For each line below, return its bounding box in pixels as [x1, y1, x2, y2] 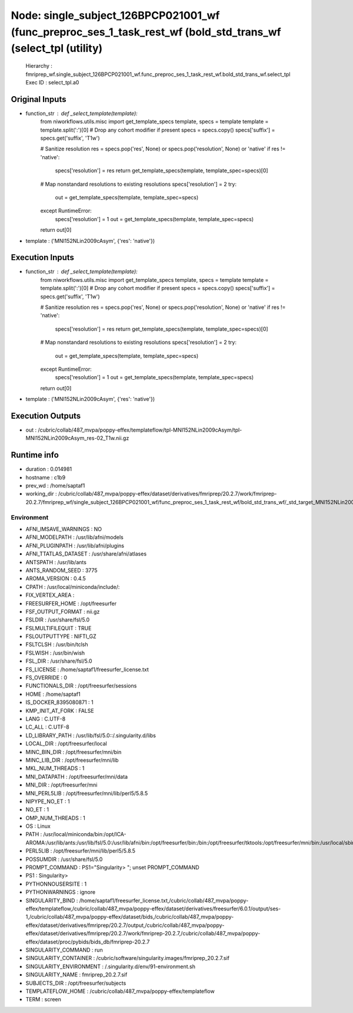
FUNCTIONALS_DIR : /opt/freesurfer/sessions [25, 682, 137, 689]
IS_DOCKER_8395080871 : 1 [25, 699, 94, 706]
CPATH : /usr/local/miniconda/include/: [25, 583, 120, 590]
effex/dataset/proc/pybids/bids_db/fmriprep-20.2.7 [25, 938, 150, 945]
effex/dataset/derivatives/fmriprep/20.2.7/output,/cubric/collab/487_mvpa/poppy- [25, 922, 225, 929]
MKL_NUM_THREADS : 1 [25, 765, 85, 772]
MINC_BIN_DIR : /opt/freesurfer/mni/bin [25, 748, 122, 755]
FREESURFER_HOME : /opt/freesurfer [25, 600, 117, 607]
